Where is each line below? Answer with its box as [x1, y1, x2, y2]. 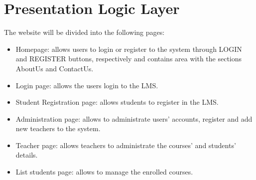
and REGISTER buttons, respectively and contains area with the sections [15, 53, 242, 64]
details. [15, 150, 38, 160]
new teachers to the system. [15, 123, 101, 134]
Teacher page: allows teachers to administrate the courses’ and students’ [15, 140, 236, 150]
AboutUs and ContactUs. [15, 63, 94, 73]
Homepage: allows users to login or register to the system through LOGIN [15, 43, 242, 54]
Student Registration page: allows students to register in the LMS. [15, 97, 219, 107]
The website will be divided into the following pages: [4, 27, 165, 37]
